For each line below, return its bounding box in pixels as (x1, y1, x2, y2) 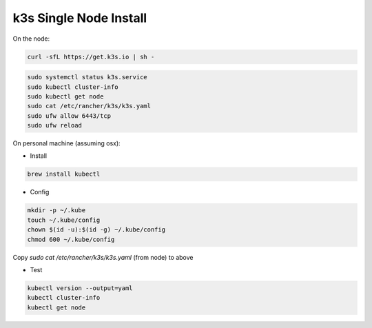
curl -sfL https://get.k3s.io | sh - (27, 52, 155, 61)
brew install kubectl (27, 170, 101, 178)
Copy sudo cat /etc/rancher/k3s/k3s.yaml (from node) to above (12, 253, 194, 261)
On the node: (12, 34, 50, 43)
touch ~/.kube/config (27, 216, 101, 224)
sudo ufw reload (27, 121, 83, 130)
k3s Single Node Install (12, 10, 147, 25)
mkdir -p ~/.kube (27, 207, 86, 214)
